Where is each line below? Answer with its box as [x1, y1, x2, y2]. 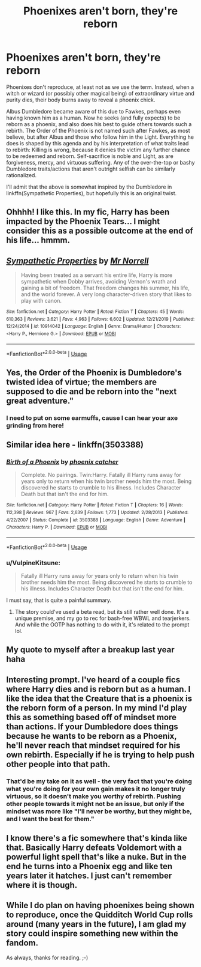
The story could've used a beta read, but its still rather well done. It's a [14, 608, 189, 615]
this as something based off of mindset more [6, 712, 177, 722]
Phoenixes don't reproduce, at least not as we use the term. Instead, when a [6, 83, 194, 91]
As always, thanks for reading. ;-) [6, 954, 89, 961]
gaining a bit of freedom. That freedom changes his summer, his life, [20, 284, 190, 292]
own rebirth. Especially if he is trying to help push [6, 750, 194, 760]
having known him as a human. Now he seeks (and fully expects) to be [6, 114, 181, 121]
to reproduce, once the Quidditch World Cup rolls [6, 910, 193, 920]
